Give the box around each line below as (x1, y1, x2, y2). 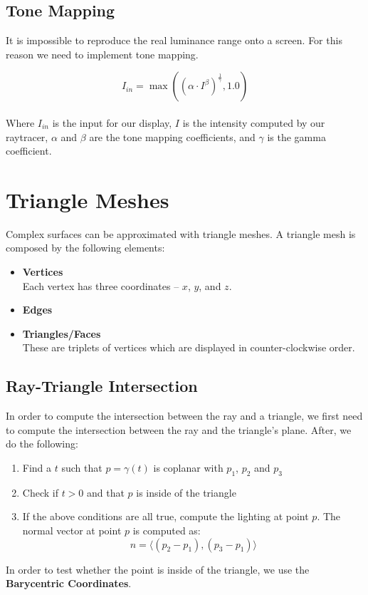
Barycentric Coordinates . (6, 576, 132, 591)
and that (87, 485, 125, 500)
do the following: (6, 436, 78, 451)
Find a (22, 460, 52, 475)
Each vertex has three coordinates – (22, 278, 179, 293)
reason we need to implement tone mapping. (6, 46, 199, 61)
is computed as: (132, 523, 201, 538)
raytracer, (6, 129, 48, 144)
